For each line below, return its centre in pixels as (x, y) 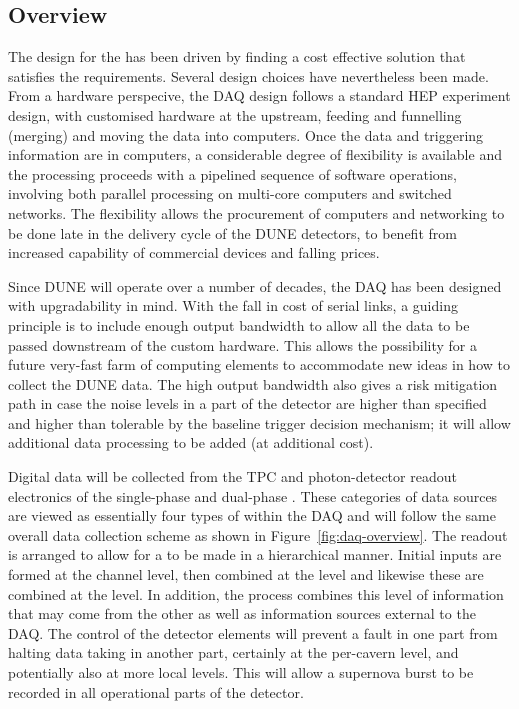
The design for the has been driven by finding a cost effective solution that (237, 56)
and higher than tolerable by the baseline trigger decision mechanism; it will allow (259, 422)
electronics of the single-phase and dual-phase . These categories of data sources (253, 495)
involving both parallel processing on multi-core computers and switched (230, 193)
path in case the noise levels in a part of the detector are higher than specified (247, 403)
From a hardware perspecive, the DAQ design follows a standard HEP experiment (259, 95)
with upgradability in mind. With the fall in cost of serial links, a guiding (233, 305)
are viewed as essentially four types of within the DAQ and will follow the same (252, 515)
